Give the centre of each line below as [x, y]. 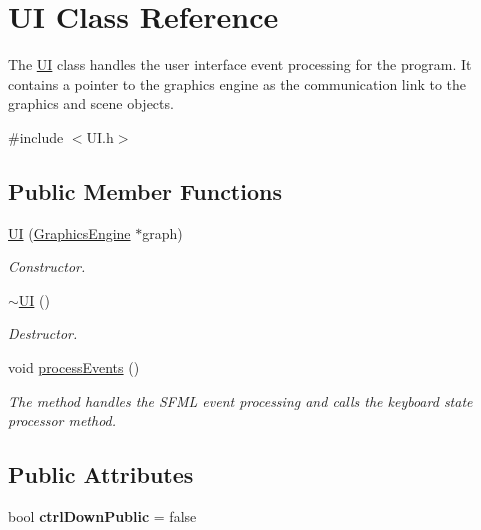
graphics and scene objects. [91, 103]
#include [36, 136]
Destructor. [43, 333]
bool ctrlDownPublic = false [102, 516]
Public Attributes [101, 474]
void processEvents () [74, 367]
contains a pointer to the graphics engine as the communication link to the [237, 83]
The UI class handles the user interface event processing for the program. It [240, 64]
